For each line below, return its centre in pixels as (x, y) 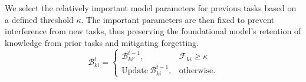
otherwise (196, 71)
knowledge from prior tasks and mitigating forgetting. (102, 42)
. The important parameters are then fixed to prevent (178, 19)
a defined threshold (39, 19)
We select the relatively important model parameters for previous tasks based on (151, 8)
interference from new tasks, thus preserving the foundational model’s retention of (153, 31)
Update (135, 71)
